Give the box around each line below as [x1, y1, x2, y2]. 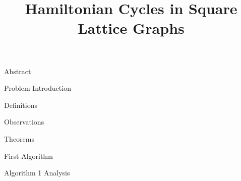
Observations [4, 116, 44, 127]
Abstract [4, 66, 31, 76]
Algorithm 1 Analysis [4, 167, 70, 178]
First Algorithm [4, 150, 53, 161]
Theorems [4, 133, 34, 144]
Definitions [4, 99, 38, 110]
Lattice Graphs [78, 18, 185, 38]
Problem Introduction [4, 83, 71, 93]
